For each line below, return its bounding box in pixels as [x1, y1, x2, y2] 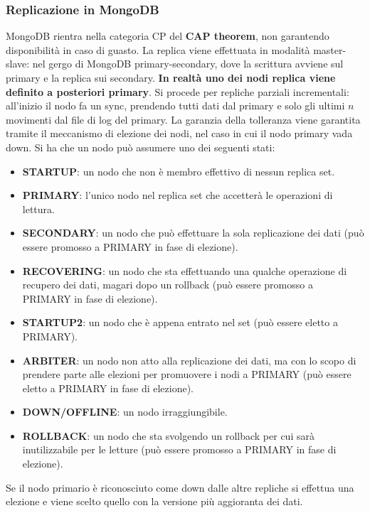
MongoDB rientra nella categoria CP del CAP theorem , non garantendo [6, 28, 329, 43]
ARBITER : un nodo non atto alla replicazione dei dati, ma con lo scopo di [22, 352, 356, 367]
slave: [6, 56, 30, 71]
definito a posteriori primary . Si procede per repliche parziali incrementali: [6, 84, 349, 99]
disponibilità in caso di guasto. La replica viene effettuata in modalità [6, 42, 310, 57]
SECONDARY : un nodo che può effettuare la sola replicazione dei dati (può [22, 225, 364, 240]
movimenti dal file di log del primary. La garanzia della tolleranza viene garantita [6, 112, 361, 126]
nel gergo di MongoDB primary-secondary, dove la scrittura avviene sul [32, 56, 344, 71]
